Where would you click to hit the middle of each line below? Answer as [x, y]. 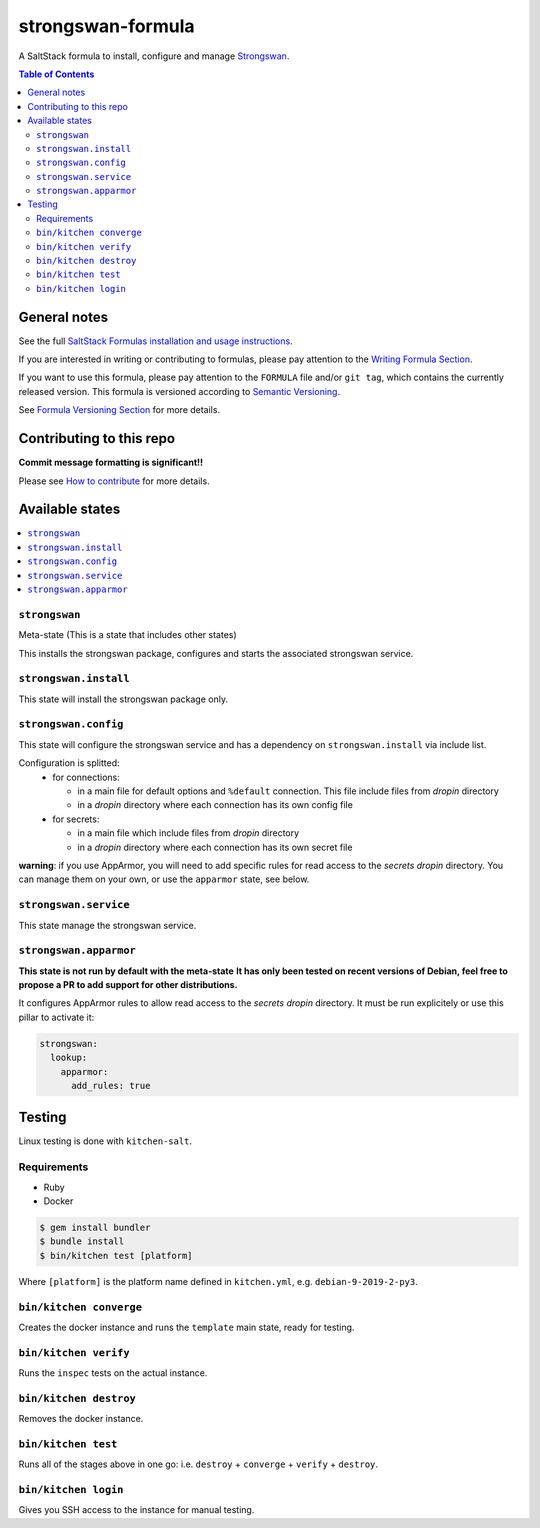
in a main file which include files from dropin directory [188, 833]
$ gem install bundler [95, 1227]
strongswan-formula [106, 26]
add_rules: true [111, 1085]
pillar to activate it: [56, 1017]
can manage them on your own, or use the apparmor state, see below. [164, 879]
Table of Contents [56, 74]
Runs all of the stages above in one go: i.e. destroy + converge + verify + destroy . [198, 1464]
